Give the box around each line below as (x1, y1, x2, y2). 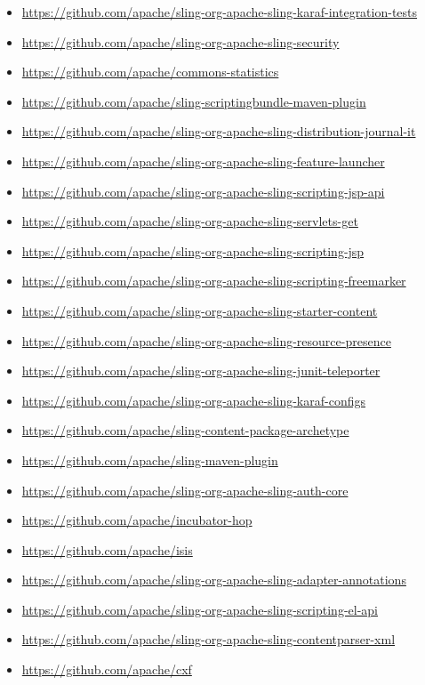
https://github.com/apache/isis (21, 540, 193, 559)
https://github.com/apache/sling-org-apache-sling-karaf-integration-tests (21, 3, 418, 20)
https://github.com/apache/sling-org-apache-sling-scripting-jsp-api (21, 181, 385, 200)
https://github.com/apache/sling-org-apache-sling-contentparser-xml (21, 630, 396, 649)
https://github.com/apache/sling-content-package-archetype (21, 421, 349, 439)
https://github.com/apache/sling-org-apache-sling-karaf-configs (21, 391, 365, 409)
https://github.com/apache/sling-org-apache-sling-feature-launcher (21, 151, 385, 170)
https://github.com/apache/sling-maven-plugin (21, 450, 278, 469)
